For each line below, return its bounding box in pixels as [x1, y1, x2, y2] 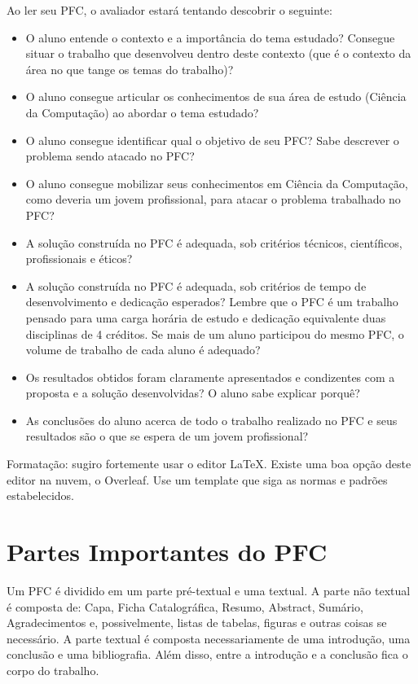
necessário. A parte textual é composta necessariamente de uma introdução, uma [7, 629, 411, 647]
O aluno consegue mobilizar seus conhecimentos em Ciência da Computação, [25, 174, 408, 191]
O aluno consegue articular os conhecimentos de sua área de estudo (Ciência [25, 88, 407, 105]
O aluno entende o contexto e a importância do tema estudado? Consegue [25, 28, 395, 46]
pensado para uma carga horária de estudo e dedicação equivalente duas [25, 309, 386, 326]
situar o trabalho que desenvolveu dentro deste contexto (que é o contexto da [25, 45, 411, 62]
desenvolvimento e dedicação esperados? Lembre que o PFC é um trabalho [25, 293, 398, 310]
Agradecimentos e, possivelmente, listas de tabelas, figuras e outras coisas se [7, 614, 387, 631]
